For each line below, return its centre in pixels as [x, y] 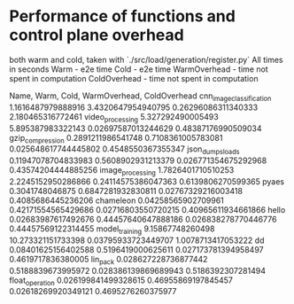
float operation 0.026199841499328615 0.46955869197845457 [121, 281]
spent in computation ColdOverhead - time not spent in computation [134, 78]
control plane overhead [97, 35]
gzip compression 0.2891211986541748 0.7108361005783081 [116, 139]
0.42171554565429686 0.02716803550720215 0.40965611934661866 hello [147, 209]
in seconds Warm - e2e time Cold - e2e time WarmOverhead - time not [139, 69]
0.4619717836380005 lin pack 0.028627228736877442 [108, 260]
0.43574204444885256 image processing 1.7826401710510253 [122, 171]
